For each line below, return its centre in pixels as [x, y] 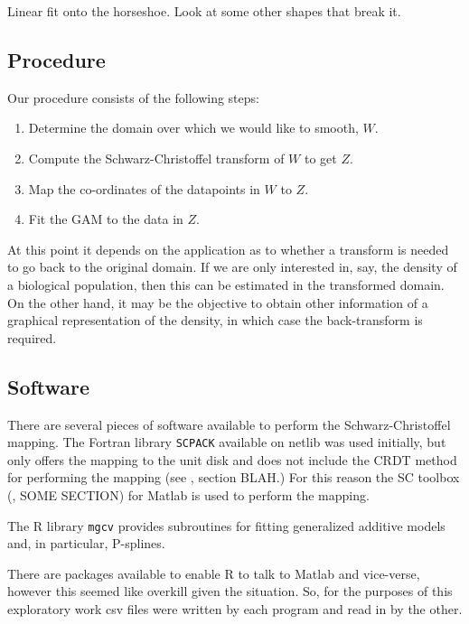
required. [32, 337]
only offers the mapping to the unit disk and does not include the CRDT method [232, 459]
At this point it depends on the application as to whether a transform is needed [228, 249]
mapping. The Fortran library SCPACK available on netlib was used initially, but [227, 442]
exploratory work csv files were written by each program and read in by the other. [235, 609]
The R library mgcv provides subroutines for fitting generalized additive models [226, 525]
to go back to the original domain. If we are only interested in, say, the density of [232, 267]
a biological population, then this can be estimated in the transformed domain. [226, 284]
